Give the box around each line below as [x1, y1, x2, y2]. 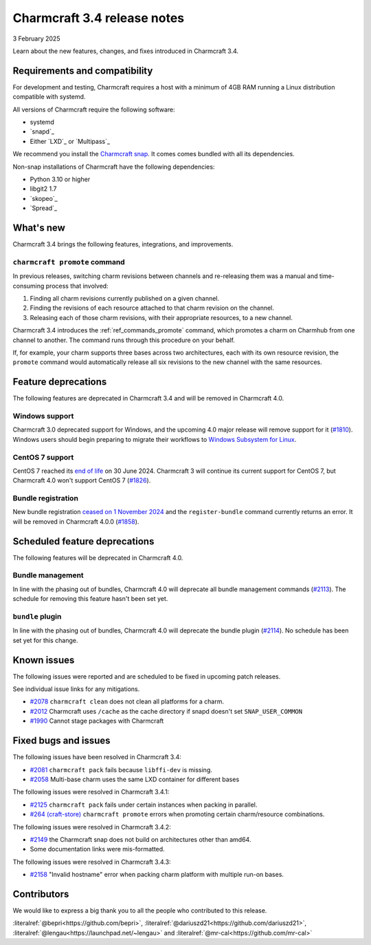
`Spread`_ [30, 204, 58, 213]
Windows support [12, 411, 74, 421]
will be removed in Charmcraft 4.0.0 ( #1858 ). [12, 517, 139, 526]
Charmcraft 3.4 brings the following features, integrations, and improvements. [12, 240, 234, 248]
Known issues [12, 654, 75, 666]
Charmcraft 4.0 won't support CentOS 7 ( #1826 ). [12, 476, 151, 485]
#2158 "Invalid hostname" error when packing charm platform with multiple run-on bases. [30, 871, 284, 879]
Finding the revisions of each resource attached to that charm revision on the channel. [30, 304, 275, 312]
